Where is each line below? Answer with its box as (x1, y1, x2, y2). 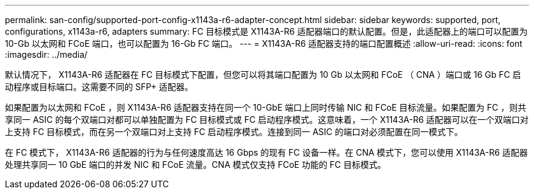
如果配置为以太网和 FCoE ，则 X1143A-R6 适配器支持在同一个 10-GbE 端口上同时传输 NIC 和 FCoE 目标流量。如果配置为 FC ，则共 (5, 102, 527, 113)
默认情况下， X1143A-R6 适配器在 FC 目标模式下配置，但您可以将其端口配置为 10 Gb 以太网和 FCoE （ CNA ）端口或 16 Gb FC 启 (5, 69, 521, 80)
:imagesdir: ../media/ (5, 49, 88, 60)
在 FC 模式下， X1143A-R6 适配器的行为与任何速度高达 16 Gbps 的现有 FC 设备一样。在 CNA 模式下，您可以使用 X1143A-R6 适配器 (5, 147, 528, 158)
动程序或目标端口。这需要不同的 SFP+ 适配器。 (5, 81, 193, 92)
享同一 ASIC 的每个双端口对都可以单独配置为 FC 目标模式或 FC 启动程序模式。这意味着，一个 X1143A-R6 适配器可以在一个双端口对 (5, 114, 529, 125)
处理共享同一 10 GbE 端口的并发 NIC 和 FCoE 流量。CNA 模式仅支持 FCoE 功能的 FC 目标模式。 (5, 159, 386, 170)
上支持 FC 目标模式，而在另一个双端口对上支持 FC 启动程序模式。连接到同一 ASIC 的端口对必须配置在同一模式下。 (5, 126, 463, 137)
